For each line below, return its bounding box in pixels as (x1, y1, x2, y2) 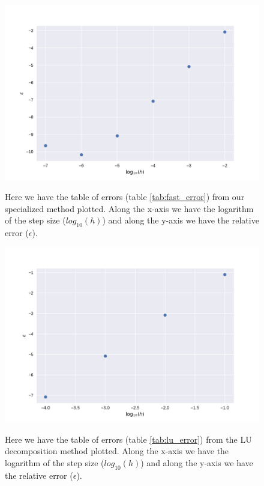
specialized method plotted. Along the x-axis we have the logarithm (5, 202, 254, 214)
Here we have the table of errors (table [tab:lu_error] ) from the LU (5, 433, 252, 445)
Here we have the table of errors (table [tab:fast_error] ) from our (5, 190, 245, 203)
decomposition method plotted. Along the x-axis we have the (5, 445, 229, 457)
